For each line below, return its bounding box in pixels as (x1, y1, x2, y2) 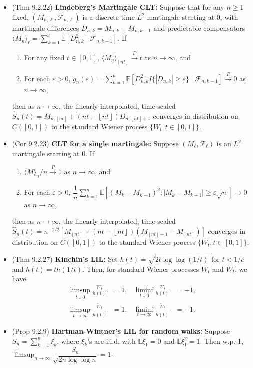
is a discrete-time (82, 11, 135, 22)
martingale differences (12, 22, 79, 33)
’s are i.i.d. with (87, 335, 136, 346)
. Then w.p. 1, (200, 335, 243, 346)
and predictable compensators (153, 22, 245, 33)
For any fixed (24, 52, 65, 62)
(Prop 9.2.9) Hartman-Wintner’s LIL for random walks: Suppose (12, 326, 230, 336)
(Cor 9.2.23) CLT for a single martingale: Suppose (12, 138, 179, 149)
